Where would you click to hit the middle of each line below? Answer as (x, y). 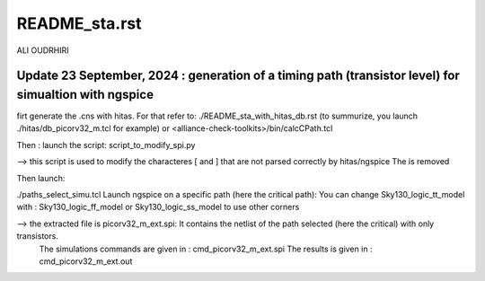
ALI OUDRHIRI (43, 50)
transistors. (37, 236)
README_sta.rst (79, 23)
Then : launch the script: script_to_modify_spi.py (106, 145)
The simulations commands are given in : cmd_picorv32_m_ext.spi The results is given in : (206, 249)
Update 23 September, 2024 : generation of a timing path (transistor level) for (238, 76)
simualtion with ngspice (85, 94)
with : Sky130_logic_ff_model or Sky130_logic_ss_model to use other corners (158, 207)
